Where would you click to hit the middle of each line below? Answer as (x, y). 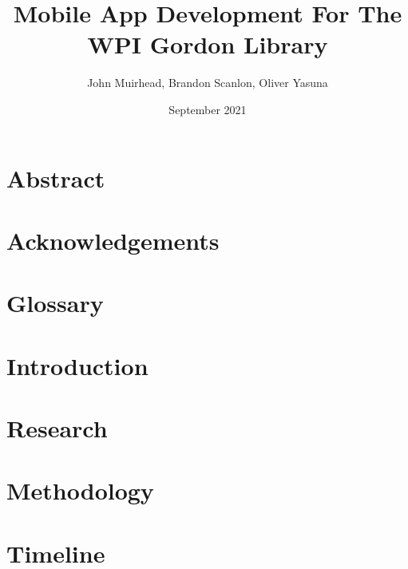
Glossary (55, 303)
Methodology (80, 490)
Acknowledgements (113, 240)
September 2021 (208, 109)
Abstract (56, 178)
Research (57, 428)
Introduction (77, 365)
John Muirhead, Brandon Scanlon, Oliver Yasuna (208, 83)
